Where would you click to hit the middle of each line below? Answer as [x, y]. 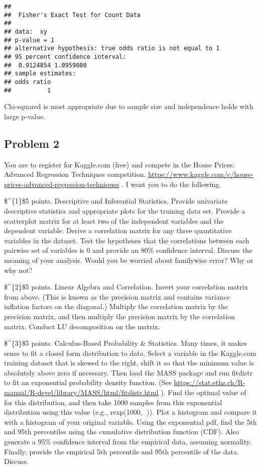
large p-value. [25, 116]
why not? [18, 270]
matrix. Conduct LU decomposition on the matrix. [82, 326]
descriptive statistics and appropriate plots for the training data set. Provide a [125, 210]
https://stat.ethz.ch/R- [210, 382]
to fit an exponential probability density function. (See [88, 382]
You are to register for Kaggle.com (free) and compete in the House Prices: [119, 164]
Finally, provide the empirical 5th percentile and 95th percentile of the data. [121, 451]
